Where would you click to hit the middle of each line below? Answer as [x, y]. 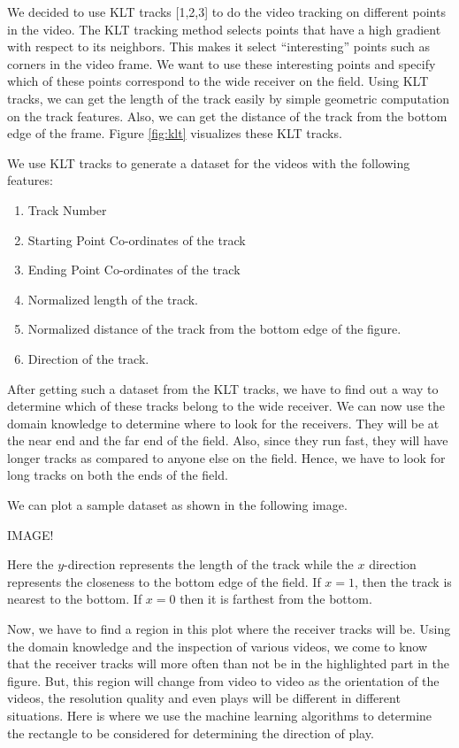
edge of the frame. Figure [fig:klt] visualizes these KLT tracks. [175, 133]
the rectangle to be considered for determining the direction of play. [191, 733]
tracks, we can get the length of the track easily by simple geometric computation [229, 98]
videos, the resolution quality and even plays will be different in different [204, 698]
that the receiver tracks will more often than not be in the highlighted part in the [229, 663]
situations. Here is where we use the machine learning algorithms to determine [220, 715]
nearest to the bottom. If [75, 599]
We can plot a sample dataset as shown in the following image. [177, 505]
